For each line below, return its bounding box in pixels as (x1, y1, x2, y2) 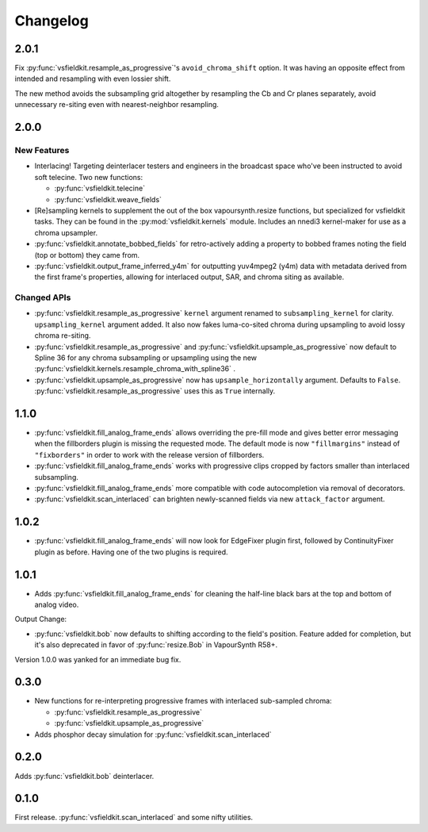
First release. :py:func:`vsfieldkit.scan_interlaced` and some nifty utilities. (14, 813, 254, 822)
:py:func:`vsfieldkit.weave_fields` (54, 194, 162, 204)
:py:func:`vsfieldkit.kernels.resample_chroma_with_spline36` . (34, 364, 235, 374)
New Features (14, 145, 70, 156)
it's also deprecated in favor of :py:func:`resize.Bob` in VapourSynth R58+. (34, 640, 277, 650)
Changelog (14, 12, 89, 29)
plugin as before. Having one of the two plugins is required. (34, 547, 229, 557)
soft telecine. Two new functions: (34, 172, 143, 182)
